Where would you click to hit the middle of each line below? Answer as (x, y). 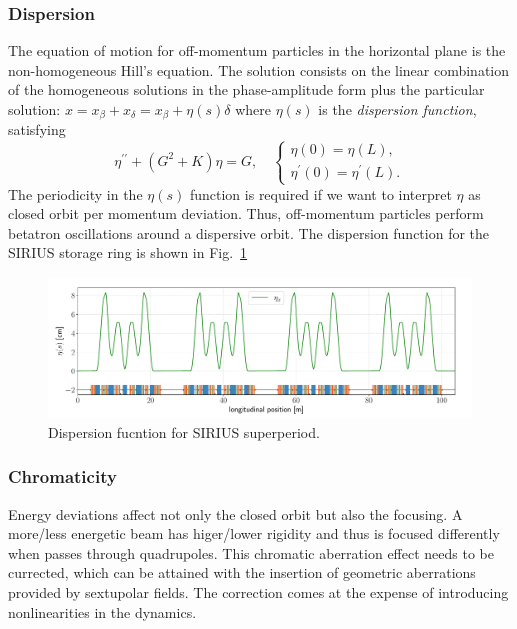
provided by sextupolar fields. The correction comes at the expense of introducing (258, 592)
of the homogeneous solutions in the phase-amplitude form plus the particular (246, 89)
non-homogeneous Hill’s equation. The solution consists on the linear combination (259, 69)
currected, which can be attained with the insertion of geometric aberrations (242, 572)
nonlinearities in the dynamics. (102, 611)
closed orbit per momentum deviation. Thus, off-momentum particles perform (246, 213)
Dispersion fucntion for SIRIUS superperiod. (184, 431)
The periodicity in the (75, 193)
